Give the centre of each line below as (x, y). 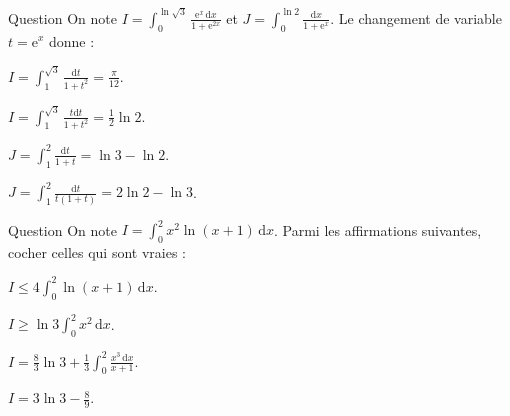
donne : (71, 40)
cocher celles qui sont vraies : (97, 251)
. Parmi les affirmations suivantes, (378, 229)
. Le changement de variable (416, 17)
